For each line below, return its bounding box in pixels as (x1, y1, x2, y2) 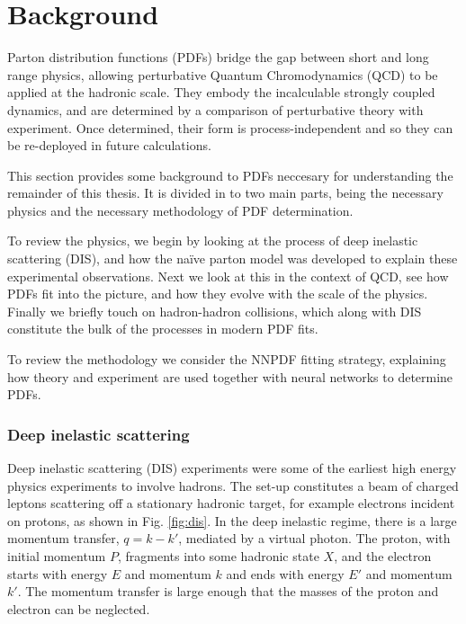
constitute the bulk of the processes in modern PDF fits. (7, 319, 318, 338)
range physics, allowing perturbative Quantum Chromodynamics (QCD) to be (7, 65, 438, 84)
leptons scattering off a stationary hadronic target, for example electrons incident (7, 494, 455, 513)
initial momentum (7, 547, 106, 565)
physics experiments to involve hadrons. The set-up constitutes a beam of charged (7, 476, 459, 495)
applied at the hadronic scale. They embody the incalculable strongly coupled (7, 83, 435, 102)
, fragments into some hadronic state (117, 547, 319, 565)
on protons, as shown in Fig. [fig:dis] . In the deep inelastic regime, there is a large (7, 511, 457, 530)
